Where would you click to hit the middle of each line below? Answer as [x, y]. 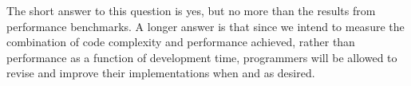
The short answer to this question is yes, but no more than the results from [191, 10]
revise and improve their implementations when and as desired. [161, 73]
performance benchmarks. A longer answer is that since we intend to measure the [205, 26]
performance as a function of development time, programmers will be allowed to [202, 57]
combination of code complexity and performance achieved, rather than [181, 42]
